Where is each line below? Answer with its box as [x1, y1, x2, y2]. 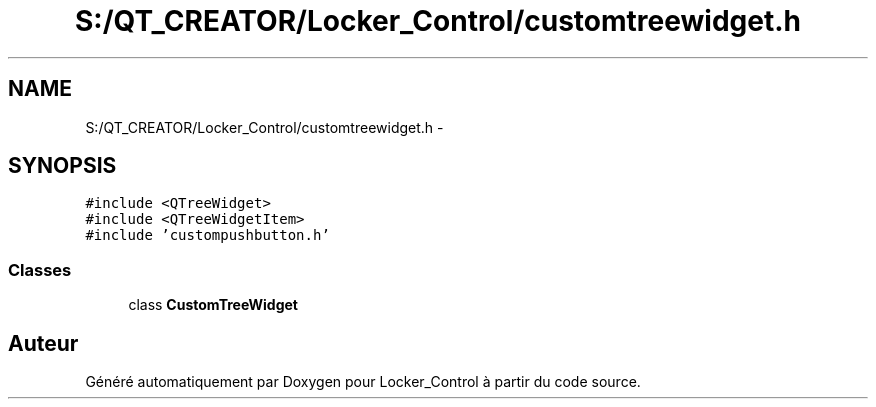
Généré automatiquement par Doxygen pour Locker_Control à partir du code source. [85, 373, 641, 391]
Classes [8, 259, 72, 280]
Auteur [8, 330, 79, 356]
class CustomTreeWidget [128, 296, 298, 314]
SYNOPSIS [8, 153, 117, 179]
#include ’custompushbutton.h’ [85, 227, 330, 244]
